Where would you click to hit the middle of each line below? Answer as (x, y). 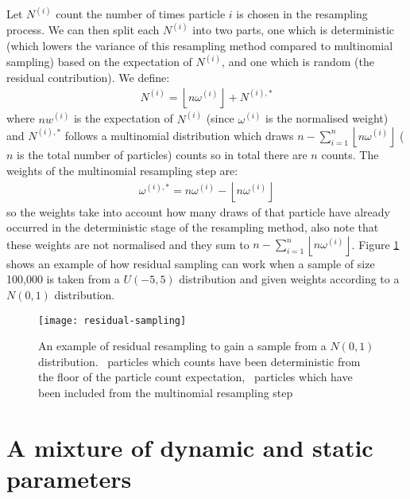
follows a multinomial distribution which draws (179, 135)
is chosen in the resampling (302, 14)
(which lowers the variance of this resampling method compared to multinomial (200, 46)
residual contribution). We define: (88, 77)
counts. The (350, 155)
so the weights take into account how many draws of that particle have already (198, 211)
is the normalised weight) (327, 118)
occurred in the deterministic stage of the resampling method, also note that (193, 227)
